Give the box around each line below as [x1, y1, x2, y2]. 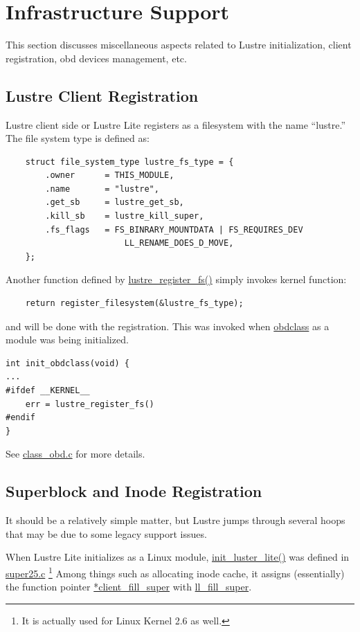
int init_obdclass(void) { [6, 358, 129, 368]
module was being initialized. [6, 332, 129, 347]
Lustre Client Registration [6, 84, 199, 106]
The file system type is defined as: [6, 131, 150, 145]
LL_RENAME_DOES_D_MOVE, [124, 238, 234, 249]
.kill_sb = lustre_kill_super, [45, 211, 204, 222]
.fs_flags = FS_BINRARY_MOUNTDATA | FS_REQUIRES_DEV [45, 224, 303, 235]
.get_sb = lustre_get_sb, [45, 197, 184, 208]
